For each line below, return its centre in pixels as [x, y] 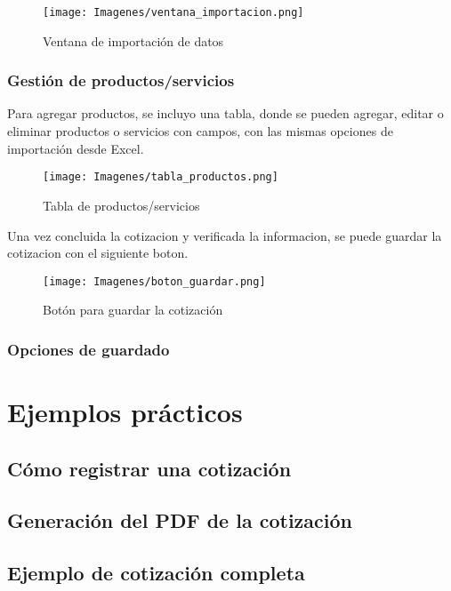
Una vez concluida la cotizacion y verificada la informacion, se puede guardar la [225, 235]
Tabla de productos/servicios [121, 205]
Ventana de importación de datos [133, 40]
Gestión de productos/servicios [121, 80]
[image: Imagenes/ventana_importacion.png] [173, 12]
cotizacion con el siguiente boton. [98, 253]
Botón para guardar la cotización [133, 310]
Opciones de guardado [89, 349]
